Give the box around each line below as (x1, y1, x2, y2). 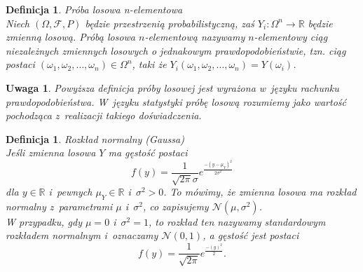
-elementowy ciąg (254, 29, 328, 44)
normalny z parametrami (6, 198, 113, 213)
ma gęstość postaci (108, 145, 188, 160)
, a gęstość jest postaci (203, 228, 299, 243)
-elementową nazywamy (144, 29, 245, 44)
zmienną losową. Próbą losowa (6, 29, 135, 44)
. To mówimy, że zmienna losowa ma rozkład (163, 184, 357, 199)
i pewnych (48, 184, 93, 199)
